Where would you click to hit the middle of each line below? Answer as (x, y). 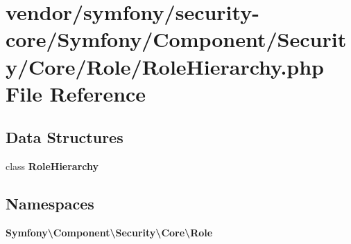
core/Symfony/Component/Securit (176, 39)
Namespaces (50, 204)
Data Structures (65, 137)
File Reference (76, 93)
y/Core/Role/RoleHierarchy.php (165, 66)
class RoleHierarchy (52, 166)
